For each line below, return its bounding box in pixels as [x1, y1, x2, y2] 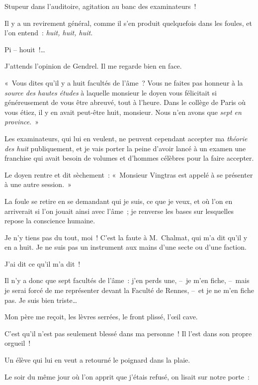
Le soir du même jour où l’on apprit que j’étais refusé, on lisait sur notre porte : [4, 371, 250, 382]
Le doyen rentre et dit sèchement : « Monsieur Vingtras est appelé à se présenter [4, 169, 253, 180]
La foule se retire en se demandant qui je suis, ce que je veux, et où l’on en [4, 195, 233, 206]
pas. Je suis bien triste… [4, 294, 78, 305]
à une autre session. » [4, 179, 72, 190]
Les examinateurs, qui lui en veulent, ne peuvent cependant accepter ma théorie [4, 133, 248, 143]
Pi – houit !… [4, 44, 45, 54]
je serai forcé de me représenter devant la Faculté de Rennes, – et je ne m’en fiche [4, 285, 254, 295]
